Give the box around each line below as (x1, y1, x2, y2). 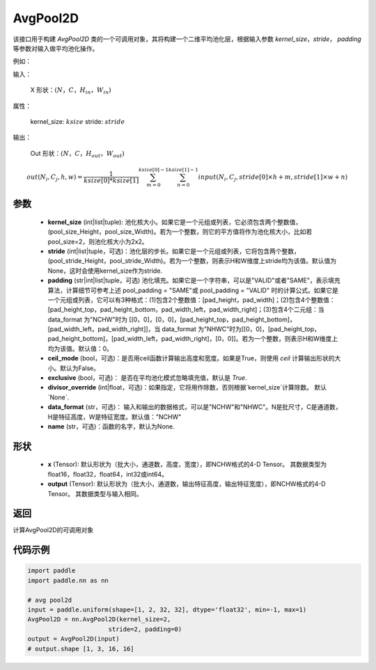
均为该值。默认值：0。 (47, 344, 113, 353)
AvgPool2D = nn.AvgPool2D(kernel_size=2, (27, 616, 171, 623)
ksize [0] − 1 (138, 166, 169, 173)
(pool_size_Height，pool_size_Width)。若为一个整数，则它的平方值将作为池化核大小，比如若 (47, 228, 313, 236)
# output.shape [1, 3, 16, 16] (27, 644, 135, 653)
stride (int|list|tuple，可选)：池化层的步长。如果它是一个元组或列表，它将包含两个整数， (47, 247, 301, 255)
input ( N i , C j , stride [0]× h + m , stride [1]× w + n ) (198, 173, 348, 182)
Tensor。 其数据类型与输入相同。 (47, 489, 143, 497)
